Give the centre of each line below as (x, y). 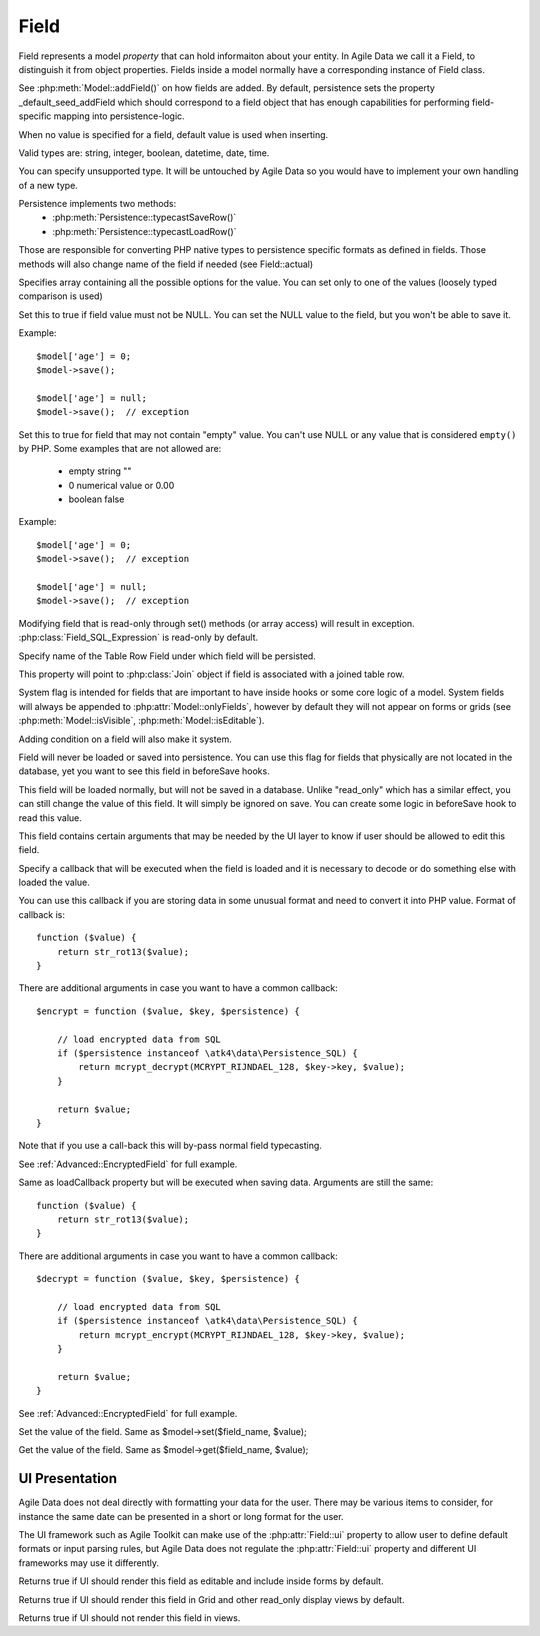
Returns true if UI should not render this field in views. (129, 1618)
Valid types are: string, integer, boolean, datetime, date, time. (144, 152)
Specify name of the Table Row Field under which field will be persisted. (167, 656)
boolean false (96, 499)
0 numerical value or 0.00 (121, 485)
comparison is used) (61, 296)
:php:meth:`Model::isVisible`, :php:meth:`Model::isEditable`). (141, 721)
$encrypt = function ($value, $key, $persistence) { (168, 1011)
